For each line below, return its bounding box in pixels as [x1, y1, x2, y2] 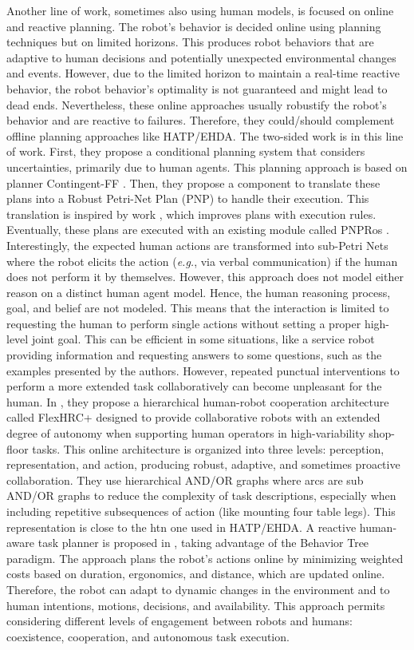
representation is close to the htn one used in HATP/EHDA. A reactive [6, 518, 357, 535]
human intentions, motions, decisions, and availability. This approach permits [6, 596, 385, 613]
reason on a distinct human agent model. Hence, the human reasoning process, [6, 283, 391, 300]
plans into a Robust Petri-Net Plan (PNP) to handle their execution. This [6, 190, 369, 207]
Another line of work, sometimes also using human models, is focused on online [6, 2, 394, 18]
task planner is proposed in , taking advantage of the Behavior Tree [37, 534, 369, 551]
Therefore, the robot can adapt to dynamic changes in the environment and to [6, 581, 390, 597]
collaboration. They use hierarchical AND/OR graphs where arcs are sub [6, 471, 364, 488]
